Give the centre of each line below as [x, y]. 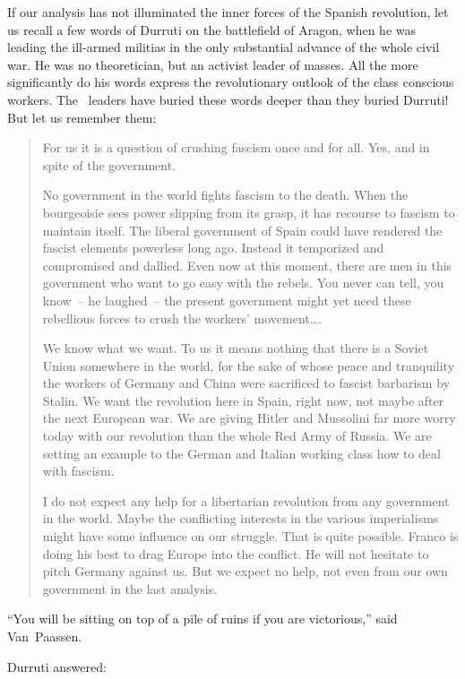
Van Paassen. [45, 636]
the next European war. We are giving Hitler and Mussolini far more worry [249, 418]
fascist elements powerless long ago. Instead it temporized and [213, 248]
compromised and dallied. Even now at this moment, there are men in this [247, 265]
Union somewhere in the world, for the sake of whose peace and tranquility [249, 365]
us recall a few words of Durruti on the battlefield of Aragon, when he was [212, 29]
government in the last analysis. [130, 588]
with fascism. [78, 471]
